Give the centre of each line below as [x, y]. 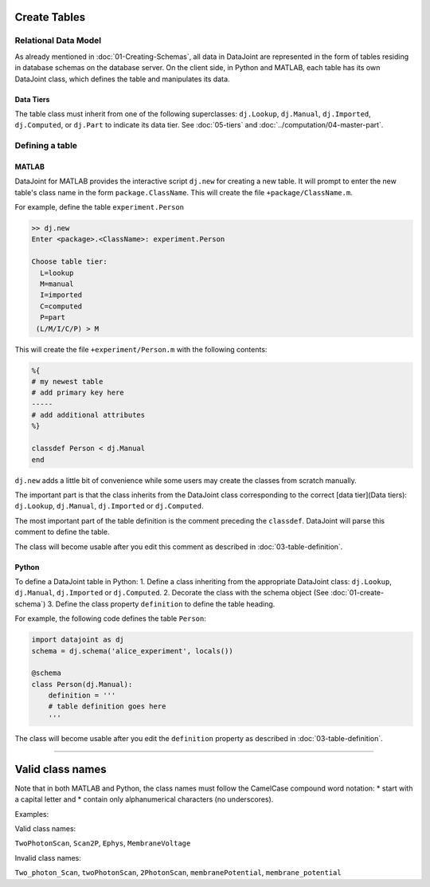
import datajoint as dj [78, 640]
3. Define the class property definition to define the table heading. [161, 604]
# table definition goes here [107, 706]
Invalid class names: [48, 858]
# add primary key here [78, 393]
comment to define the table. [62, 532]
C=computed [61, 306]
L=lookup [57, 273]
